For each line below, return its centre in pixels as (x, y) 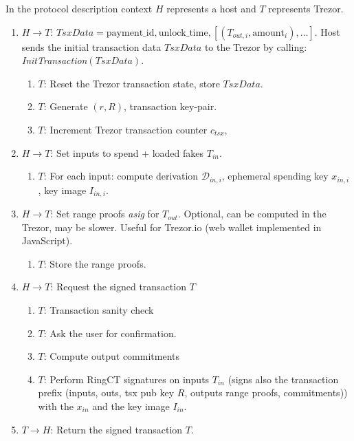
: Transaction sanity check (99, 310)
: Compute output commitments (112, 356)
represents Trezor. (306, 8)
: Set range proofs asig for (105, 214)
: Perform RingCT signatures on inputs (126, 379)
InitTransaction (54, 60)
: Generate (66, 106)
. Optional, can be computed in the (252, 214)
